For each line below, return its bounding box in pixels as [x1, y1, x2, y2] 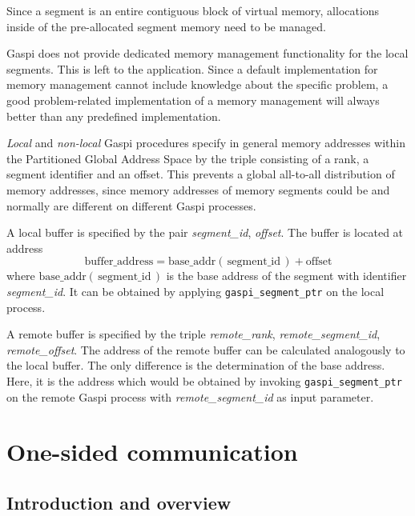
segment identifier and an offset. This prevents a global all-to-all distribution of [6, 166, 395, 182]
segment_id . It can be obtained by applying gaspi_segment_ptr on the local [6, 282, 385, 299]
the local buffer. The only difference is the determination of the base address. [6, 357, 385, 374]
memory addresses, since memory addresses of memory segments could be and [6, 181, 390, 198]
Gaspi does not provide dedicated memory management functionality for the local [6, 45, 409, 62]
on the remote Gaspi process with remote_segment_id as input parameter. [6, 388, 374, 405]
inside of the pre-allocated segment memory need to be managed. [6, 18, 326, 34]
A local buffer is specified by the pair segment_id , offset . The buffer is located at [6, 224, 404, 241]
